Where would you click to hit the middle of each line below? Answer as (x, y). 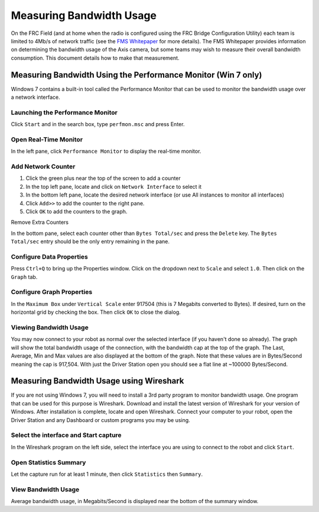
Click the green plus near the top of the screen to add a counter (103, 178)
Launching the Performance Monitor (64, 112)
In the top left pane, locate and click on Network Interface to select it (114, 186)
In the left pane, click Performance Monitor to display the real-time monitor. (106, 152)
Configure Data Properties (49, 256)
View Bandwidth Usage (45, 490)
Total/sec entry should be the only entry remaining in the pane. (90, 241)
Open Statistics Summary (48, 462)
